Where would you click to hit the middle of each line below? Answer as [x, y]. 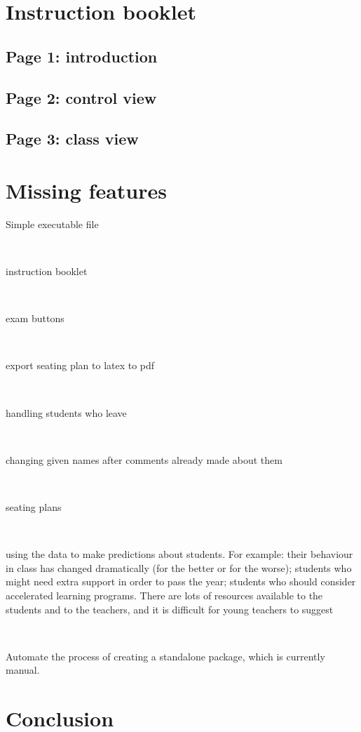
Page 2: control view [81, 97]
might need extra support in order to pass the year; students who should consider [181, 581]
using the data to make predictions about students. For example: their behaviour [179, 554]
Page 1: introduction [82, 56]
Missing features [86, 190]
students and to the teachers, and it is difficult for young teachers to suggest [170, 609]
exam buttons [35, 318]
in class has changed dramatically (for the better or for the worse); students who [179, 567]
